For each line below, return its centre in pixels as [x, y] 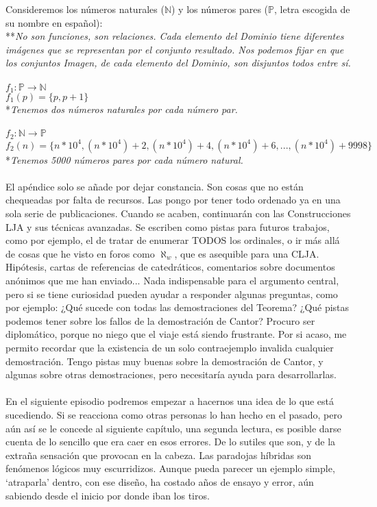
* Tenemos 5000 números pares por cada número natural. [124, 159]
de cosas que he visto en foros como [80, 253]
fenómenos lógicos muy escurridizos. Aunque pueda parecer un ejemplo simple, [170, 468]
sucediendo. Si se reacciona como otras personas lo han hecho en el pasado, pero [174, 414]
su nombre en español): [54, 22]
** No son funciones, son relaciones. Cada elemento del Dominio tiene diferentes [175, 36]
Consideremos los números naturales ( [85, 9]
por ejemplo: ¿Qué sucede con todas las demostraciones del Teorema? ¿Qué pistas [178, 307]
